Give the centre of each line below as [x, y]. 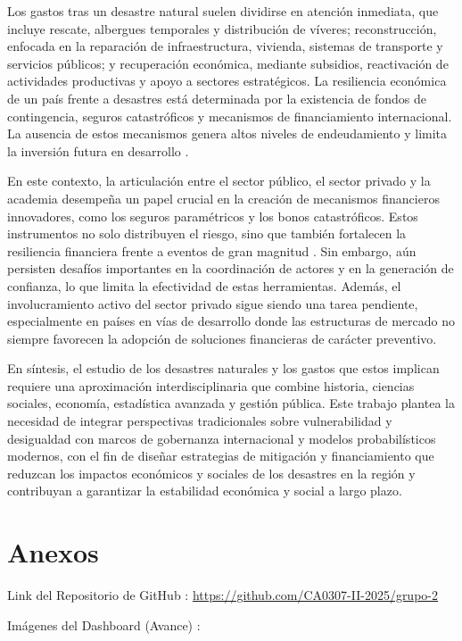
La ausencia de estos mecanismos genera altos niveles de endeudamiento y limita [227, 133]
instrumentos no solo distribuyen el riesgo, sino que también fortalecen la [207, 233]
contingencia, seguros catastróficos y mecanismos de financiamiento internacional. [230, 116]
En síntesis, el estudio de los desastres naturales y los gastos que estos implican [223, 368]
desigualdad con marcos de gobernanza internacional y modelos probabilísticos [222, 438]
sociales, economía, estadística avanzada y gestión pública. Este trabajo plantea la [231, 403]
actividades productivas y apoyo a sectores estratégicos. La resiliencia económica [227, 81]
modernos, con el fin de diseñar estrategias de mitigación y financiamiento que [221, 456]
